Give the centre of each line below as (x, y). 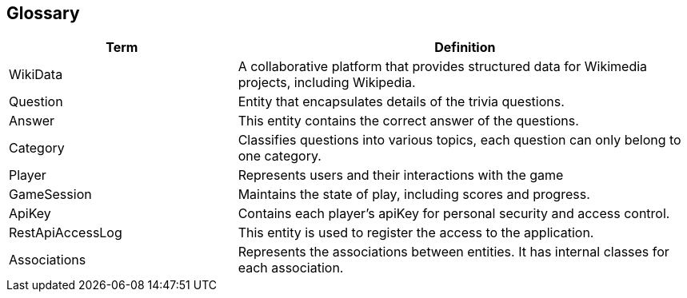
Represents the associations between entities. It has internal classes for (453, 252)
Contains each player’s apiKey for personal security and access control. (454, 214)
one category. (280, 156)
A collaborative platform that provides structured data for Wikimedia (443, 67)
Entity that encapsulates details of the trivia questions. (401, 102)
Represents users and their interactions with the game (401, 175)
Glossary (43, 13)
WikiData (36, 75)
